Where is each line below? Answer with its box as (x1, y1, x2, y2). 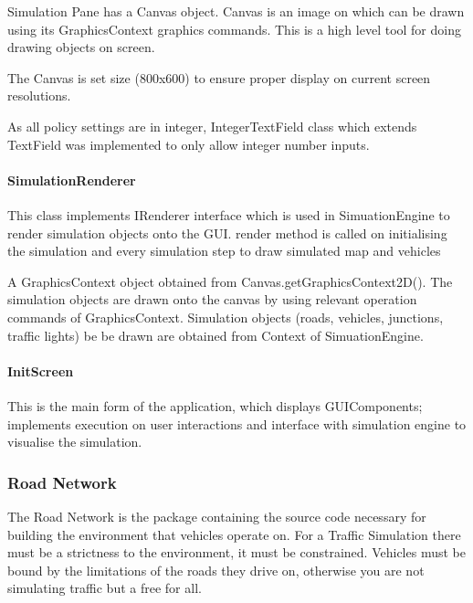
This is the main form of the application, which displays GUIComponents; (7, 396, 423, 415)
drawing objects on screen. (7, 37, 155, 57)
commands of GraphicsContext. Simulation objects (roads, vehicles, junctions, (7, 307, 444, 326)
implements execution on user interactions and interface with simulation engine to (7, 414, 467, 433)
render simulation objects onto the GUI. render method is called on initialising (7, 223, 447, 242)
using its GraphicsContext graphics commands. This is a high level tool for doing (7, 19, 461, 38)
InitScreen (7, 361, 74, 380)
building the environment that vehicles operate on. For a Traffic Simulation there (7, 524, 461, 544)
